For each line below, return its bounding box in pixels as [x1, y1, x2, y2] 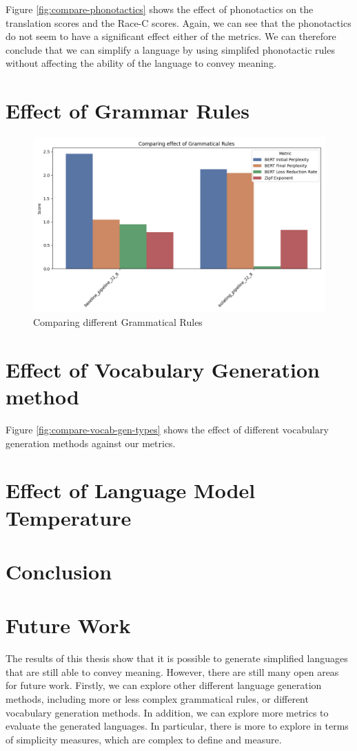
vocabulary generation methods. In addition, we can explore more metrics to [6, 705, 329, 719]
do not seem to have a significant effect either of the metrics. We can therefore [6, 29, 336, 43]
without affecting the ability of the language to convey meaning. [6, 56, 276, 70]
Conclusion [6, 557, 112, 585]
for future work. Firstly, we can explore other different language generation [6, 678, 322, 692]
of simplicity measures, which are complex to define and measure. [6, 732, 282, 746]
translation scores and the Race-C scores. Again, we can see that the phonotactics [6, 15, 351, 30]
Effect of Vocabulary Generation [6, 355, 320, 383]
